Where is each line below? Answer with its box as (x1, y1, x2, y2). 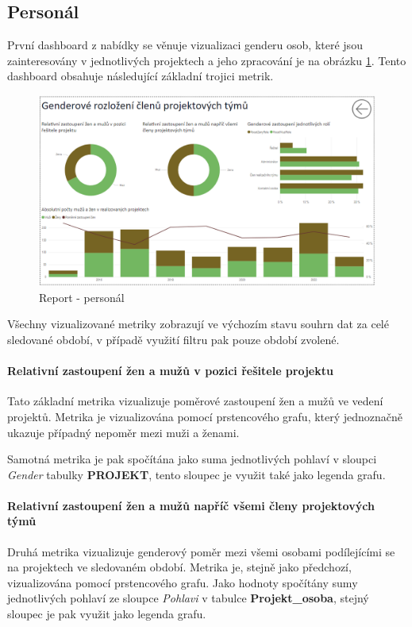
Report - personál (39, 288, 125, 305)
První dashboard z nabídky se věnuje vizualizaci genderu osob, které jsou (7, 37, 363, 53)
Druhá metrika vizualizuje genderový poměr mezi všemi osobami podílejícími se (7, 543, 395, 559)
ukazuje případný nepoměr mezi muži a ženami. (7, 424, 240, 440)
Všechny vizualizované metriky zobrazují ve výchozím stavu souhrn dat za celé (7, 315, 389, 332)
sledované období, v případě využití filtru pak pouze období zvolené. (7, 331, 340, 347)
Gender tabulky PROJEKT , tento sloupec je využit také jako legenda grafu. (7, 466, 386, 482)
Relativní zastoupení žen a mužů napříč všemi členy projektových (7, 497, 375, 513)
